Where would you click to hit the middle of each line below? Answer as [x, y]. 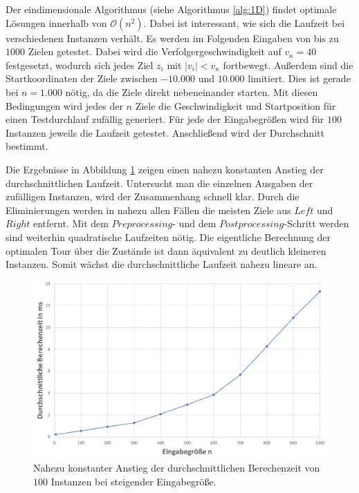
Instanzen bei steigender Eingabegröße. [134, 481]
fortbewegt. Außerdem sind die [288, 65]
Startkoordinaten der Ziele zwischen [82, 78]
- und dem [194, 223]
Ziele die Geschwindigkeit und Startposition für [236, 105]
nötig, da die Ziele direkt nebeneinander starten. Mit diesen [192, 91]
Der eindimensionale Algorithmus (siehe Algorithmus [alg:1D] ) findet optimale [171, 9]
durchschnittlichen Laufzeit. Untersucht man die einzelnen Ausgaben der [159, 183]
